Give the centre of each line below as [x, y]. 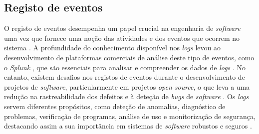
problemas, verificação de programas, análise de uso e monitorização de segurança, [130, 116]
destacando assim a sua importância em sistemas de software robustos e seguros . [128, 126]
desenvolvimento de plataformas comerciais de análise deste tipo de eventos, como [129, 57]
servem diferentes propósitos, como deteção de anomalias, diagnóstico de [115, 106]
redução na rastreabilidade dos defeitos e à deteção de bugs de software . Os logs [127, 96]
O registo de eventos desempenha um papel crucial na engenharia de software [122, 28]
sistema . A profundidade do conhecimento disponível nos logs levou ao [113, 48]
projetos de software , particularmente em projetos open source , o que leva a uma [127, 86]
